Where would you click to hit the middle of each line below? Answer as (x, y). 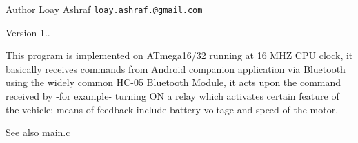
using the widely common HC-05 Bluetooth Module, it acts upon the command (173, 82)
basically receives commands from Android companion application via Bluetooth (176, 68)
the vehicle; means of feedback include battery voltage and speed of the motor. (172, 109)
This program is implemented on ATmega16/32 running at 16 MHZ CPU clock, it (179, 55)
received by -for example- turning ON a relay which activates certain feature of (172, 96)
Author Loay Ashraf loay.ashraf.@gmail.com (104, 9)
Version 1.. (28, 32)
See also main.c (38, 132)
